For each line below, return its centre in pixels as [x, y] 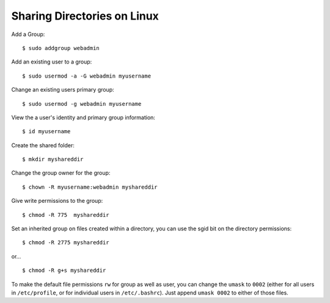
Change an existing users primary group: [63, 90]
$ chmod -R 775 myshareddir [66, 215]
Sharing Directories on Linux [85, 16]
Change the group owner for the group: [61, 173]
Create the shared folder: [43, 145]
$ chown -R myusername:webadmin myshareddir [90, 187]
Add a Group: [28, 34]
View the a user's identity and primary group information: [83, 117]
